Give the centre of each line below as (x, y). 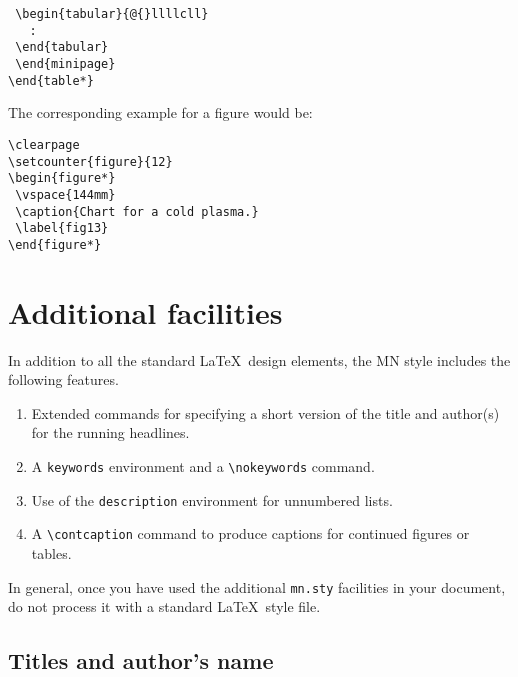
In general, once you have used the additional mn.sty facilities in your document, (257, 586)
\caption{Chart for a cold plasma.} (137, 211)
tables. (51, 552)
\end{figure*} (55, 244)
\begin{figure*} (62, 178)
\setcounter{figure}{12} (90, 161)
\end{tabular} (62, 47)
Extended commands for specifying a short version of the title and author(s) (265, 412)
